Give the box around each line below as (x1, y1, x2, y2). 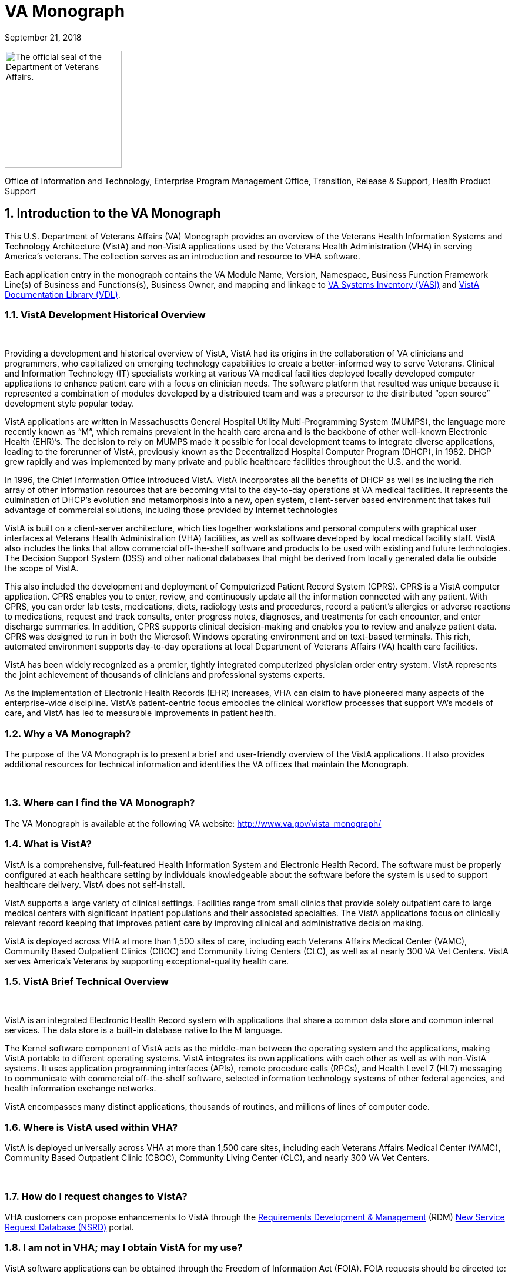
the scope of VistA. (5, 563, 79, 574)
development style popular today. (5, 398, 135, 409)
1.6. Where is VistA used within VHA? (5, 1121, 178, 1133)
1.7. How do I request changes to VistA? (5, 1190, 188, 1203)
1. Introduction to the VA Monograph (5, 206, 221, 221)
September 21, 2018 (5, 32, 82, 42)
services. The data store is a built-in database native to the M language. (5, 1025, 283, 1036)
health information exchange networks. (5, 1083, 156, 1094)
